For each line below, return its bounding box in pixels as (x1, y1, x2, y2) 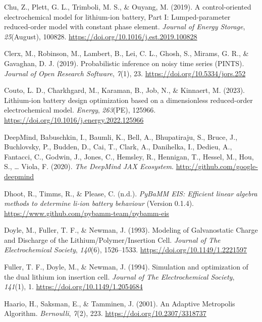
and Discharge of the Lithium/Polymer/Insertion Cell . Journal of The (4, 234, 221, 245)
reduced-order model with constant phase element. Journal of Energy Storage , (4, 21, 245, 32)
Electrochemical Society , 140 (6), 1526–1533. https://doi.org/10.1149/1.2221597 (4, 244, 247, 255)
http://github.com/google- (176, 161, 258, 172)
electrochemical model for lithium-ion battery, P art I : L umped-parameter (4, 11, 231, 22)
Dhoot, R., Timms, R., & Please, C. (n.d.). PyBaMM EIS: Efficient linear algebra (4, 188, 257, 198)
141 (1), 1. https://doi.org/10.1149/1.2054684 (4, 281, 143, 292)
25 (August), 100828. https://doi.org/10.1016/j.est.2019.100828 (4, 31, 197, 41)
